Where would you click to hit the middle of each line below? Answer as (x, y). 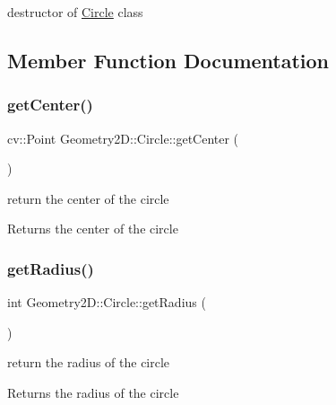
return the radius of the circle (89, 362)
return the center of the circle (88, 198)
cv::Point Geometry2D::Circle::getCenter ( (123, 138)
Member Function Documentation (168, 60)
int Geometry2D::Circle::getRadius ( (107, 302)
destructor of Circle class (75, 12)
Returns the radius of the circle (93, 392)
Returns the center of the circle (93, 229)
